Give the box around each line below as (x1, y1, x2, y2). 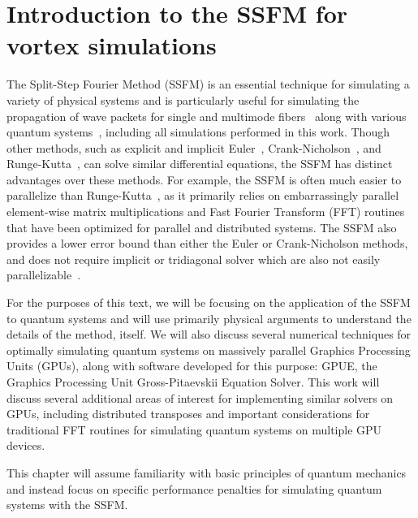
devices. (6, 437, 45, 454)
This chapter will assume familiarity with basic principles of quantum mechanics (6, 464, 407, 481)
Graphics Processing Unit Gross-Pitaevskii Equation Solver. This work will (6, 373, 380, 390)
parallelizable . (6, 266, 81, 283)
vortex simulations (6, 28, 217, 62)
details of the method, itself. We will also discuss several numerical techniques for (6, 326, 412, 343)
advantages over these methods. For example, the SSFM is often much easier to (6, 171, 402, 188)
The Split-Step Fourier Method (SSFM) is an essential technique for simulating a (6, 76, 410, 93)
